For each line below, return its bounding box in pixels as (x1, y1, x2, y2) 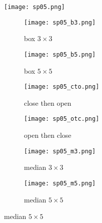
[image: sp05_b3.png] (24, 19, 96, 26)
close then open (24, 97, 71, 108)
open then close (24, 130, 71, 140)
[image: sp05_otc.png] (24, 115, 99, 123)
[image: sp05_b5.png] (24, 51, 96, 58)
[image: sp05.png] (4, 4, 65, 11)
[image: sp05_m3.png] (24, 147, 96, 155)
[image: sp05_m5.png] (24, 179, 96, 187)
